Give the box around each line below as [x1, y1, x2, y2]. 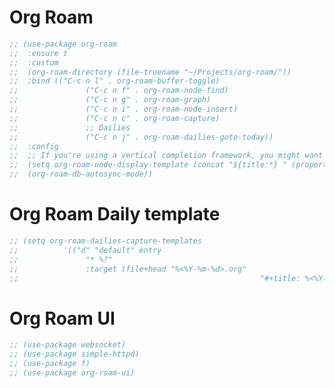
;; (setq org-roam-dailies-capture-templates [9, 236, 202, 246]
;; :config [9, 141, 59, 151]
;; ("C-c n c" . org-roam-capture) [9, 113, 221, 123]
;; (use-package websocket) [9, 340, 127, 350]
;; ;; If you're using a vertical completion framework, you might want [9, 151, 324, 161]
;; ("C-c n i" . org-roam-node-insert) [9, 104, 239, 115]
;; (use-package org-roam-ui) [9, 367, 136, 378]
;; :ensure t [9, 48, 69, 58]
